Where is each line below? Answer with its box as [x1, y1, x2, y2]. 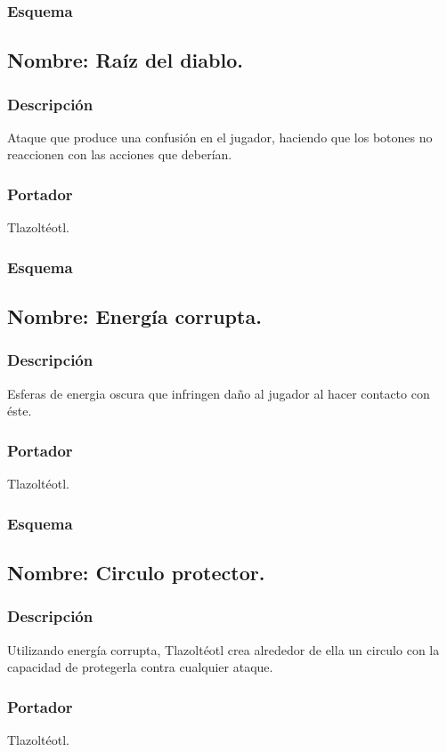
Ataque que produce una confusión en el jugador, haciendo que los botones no [7, 127, 433, 146]
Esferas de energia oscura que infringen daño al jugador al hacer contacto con [7, 384, 430, 402]
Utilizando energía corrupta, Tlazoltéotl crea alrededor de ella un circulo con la [7, 640, 440, 659]
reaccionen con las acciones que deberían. [7, 145, 232, 164]
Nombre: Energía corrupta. [7, 303, 262, 330]
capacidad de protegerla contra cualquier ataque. [7, 658, 273, 676]
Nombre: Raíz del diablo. [7, 46, 243, 74]
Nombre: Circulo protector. [7, 558, 265, 586]
